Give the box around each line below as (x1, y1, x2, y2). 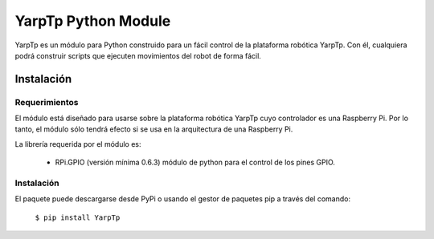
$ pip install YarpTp (35, 213, 121, 222)
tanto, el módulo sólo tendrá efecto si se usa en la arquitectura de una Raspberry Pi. (14, 124, 293, 134)
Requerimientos (14, 96, 80, 107)
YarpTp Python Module (14, 12, 171, 30)
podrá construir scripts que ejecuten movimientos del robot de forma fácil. (14, 51, 261, 60)
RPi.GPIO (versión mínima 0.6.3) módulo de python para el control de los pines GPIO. (55, 157, 335, 168)
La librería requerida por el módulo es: (14, 139, 141, 148)
